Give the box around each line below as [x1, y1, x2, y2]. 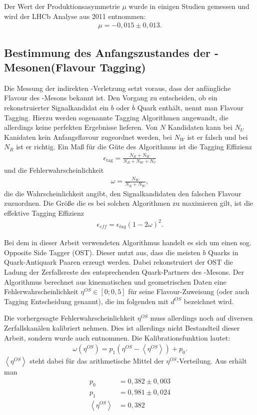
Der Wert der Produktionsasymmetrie [4, 1, 120, 11]
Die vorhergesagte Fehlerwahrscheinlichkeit [4, 313, 135, 323]
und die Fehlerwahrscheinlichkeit [4, 164, 104, 175]
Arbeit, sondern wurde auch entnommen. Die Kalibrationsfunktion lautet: [4, 332, 230, 343]
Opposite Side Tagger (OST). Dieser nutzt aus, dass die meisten [4, 247, 200, 257]
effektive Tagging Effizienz [4, 207, 84, 218]
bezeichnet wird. [183, 296, 234, 306]
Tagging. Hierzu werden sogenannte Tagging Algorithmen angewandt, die [4, 112, 228, 122]
